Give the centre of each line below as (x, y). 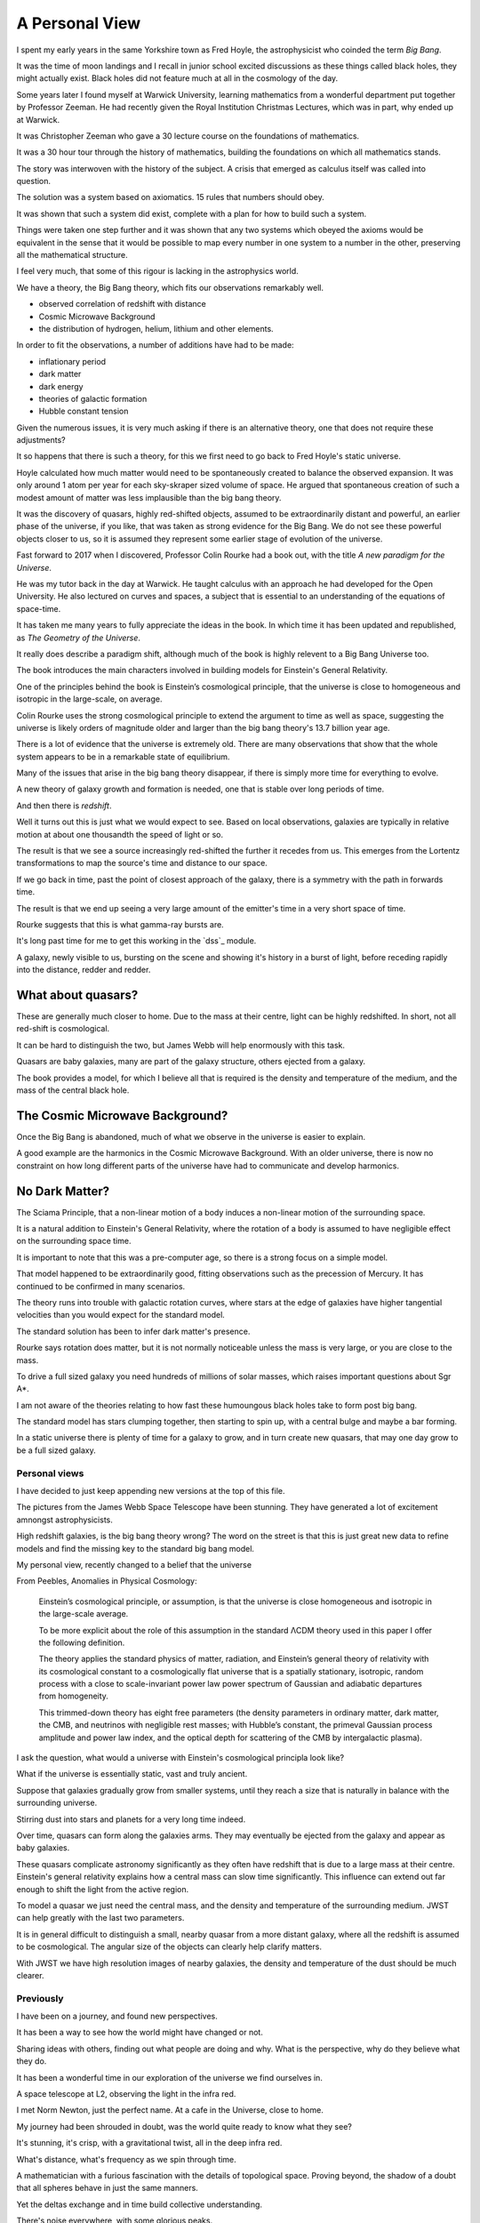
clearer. (30, 1975)
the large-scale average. (84, 1614)
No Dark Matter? (63, 1191)
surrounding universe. (57, 1803)
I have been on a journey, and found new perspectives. (117, 2016)
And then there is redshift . (64, 806)
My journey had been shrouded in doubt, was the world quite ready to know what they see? (184, 2126)
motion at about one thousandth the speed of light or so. (120, 834)
